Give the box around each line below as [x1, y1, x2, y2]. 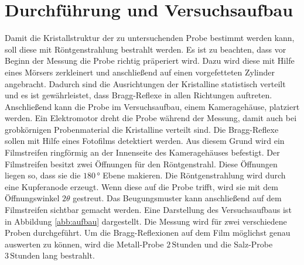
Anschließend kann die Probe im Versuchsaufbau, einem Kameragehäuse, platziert [5, 100, 300, 112]
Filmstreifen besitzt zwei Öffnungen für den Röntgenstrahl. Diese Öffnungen [5, 157, 278, 170]
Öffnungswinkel [5, 192, 60, 204]
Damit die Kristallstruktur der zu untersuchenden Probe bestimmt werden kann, [5, 32, 295, 44]
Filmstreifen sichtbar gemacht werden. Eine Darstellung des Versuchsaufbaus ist [5, 204, 292, 216]
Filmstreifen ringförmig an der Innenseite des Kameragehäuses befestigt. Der [5, 146, 280, 159]
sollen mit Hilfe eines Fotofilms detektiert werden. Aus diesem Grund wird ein [5, 135, 285, 147]
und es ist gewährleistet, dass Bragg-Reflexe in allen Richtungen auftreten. [5, 89, 272, 101]
